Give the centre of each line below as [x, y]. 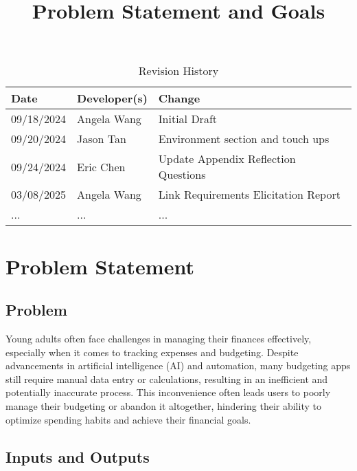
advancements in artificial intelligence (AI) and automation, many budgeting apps [178, 365]
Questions [182, 175]
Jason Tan [102, 139]
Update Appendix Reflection [227, 159]
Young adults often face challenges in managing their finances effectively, [159, 338]
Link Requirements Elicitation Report [249, 195]
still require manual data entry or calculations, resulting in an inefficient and [167, 379]
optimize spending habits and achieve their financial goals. [128, 419]
